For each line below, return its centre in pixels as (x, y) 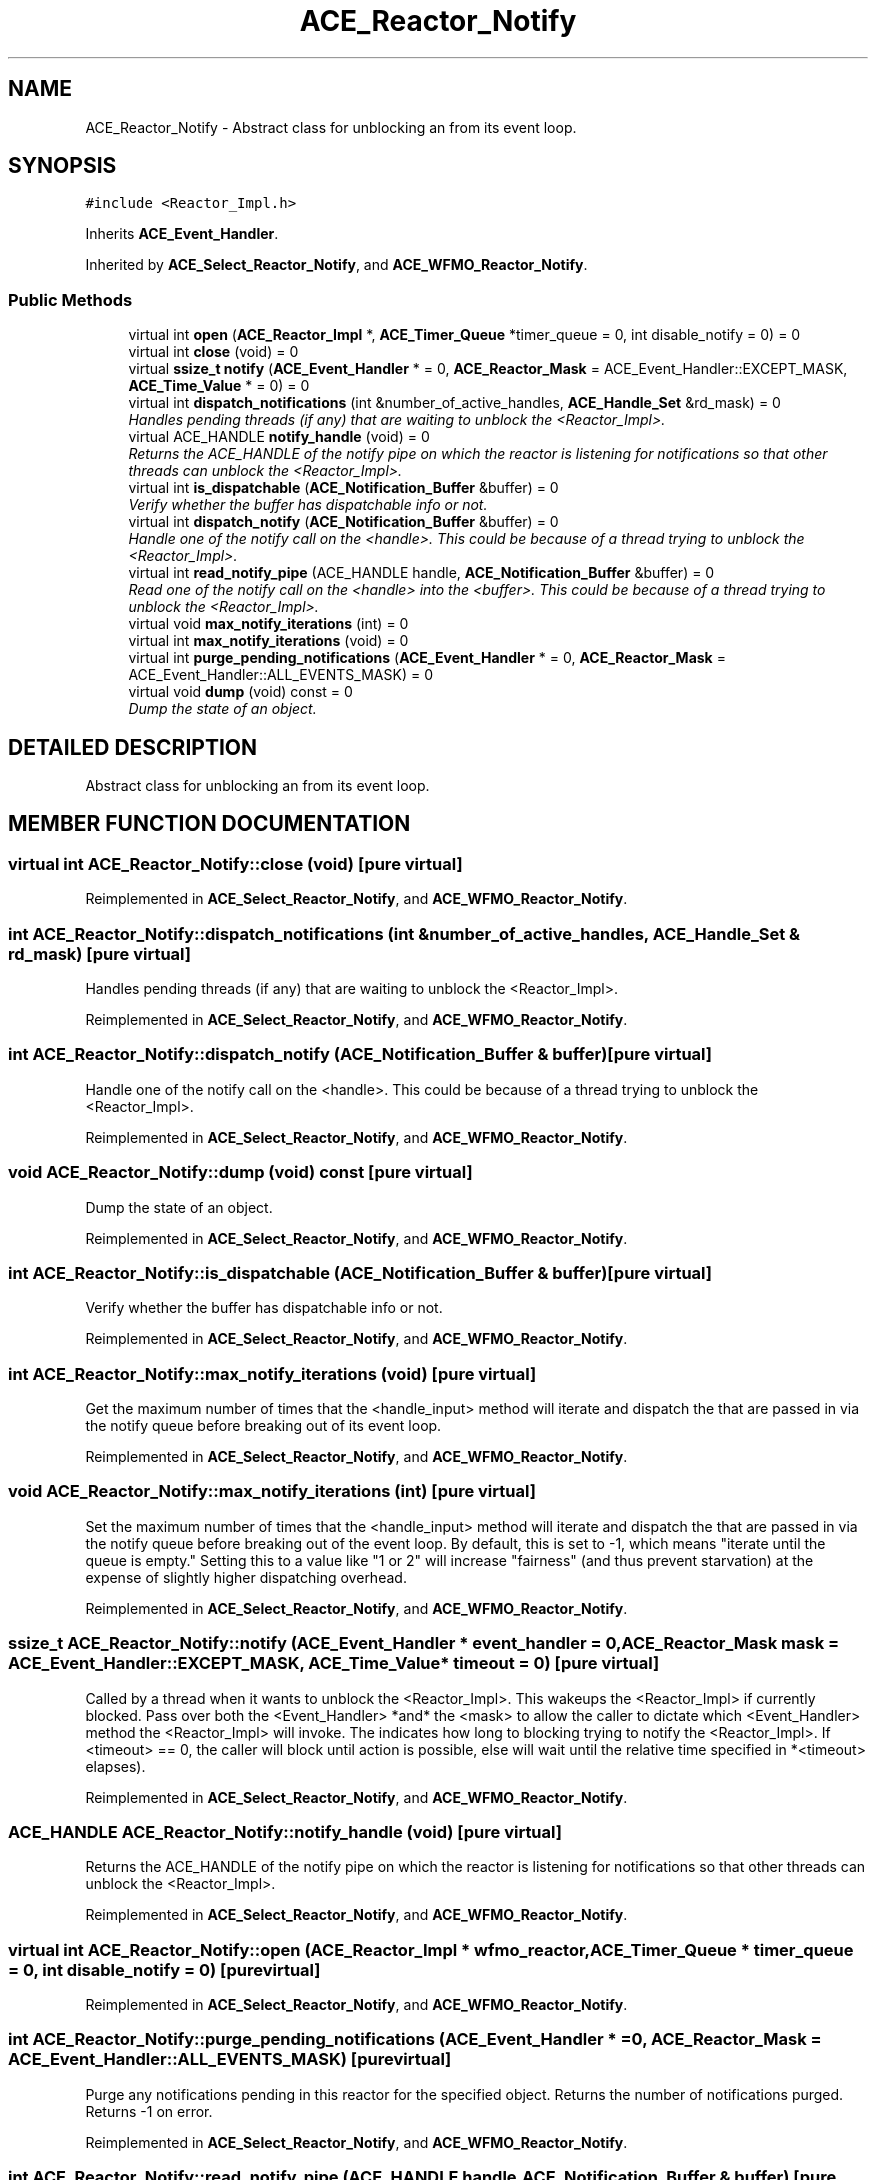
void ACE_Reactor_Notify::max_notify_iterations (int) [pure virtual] (272, 1491)
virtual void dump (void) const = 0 (240, 692)
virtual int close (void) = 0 (213, 352)
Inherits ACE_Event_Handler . (182, 234)
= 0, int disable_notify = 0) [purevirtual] (164, 1969)
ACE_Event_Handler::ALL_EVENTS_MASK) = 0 (280, 675)
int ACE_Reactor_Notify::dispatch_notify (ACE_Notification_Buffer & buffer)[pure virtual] (360, 1054)
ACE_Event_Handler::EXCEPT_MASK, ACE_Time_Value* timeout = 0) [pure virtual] (334, 1663)
